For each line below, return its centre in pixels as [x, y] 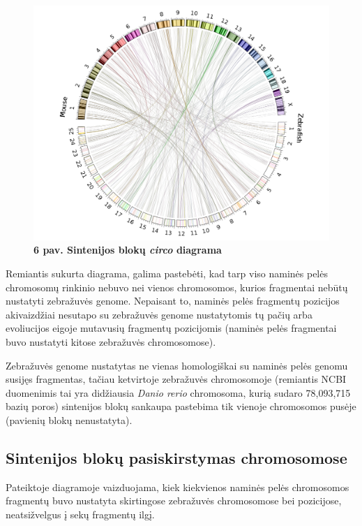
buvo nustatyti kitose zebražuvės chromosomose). [111, 341]
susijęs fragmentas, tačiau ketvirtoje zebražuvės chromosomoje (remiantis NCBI [176, 379]
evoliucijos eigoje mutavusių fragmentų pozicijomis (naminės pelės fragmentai [171, 328]
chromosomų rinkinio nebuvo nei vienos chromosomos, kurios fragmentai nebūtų [177, 287]
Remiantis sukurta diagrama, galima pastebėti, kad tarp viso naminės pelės [167, 273]
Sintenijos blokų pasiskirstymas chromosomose [176, 457]
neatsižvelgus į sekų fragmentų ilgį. [80, 514]
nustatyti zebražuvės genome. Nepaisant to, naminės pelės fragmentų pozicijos [173, 301]
